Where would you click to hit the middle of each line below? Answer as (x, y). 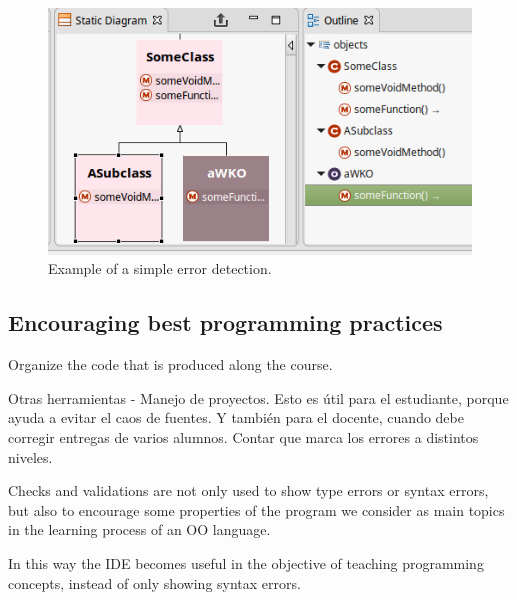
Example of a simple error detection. (160, 268)
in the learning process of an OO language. (139, 529)
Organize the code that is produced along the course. (170, 364)
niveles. (30, 456)
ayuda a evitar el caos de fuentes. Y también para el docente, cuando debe (236, 417)
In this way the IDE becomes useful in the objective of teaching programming (246, 562)
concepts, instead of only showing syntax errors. (154, 582)
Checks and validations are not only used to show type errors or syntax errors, (248, 490)
